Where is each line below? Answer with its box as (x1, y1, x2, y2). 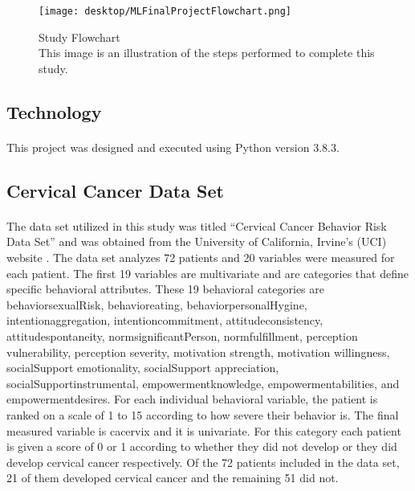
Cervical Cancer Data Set (6, 178, 224, 203)
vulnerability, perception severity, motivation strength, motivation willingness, (6, 343, 390, 360)
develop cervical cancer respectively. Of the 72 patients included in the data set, (6, 453, 400, 470)
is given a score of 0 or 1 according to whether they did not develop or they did (6, 438, 397, 455)
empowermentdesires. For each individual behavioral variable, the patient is (6, 391, 378, 407)
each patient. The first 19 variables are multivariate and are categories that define (6, 264, 409, 281)
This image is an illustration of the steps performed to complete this (39, 44, 375, 61)
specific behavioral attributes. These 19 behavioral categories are (6, 280, 324, 297)
